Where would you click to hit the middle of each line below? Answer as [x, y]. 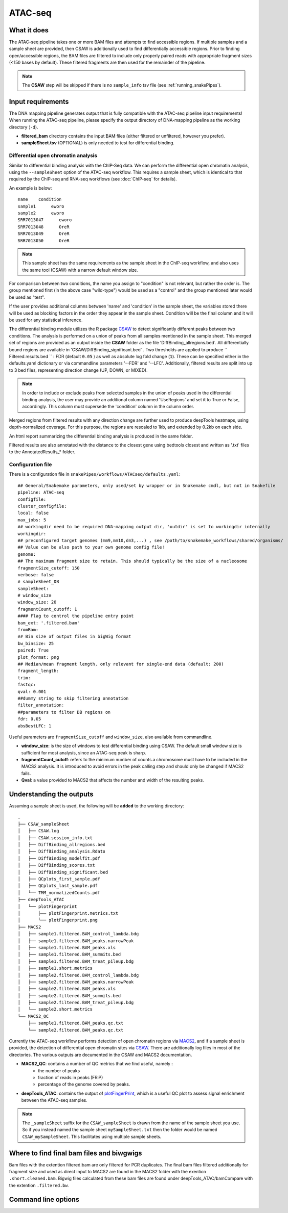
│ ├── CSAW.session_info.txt [55, 838]
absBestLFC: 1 [34, 726]
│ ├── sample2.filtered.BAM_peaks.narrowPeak [76, 982]
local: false [33, 513]
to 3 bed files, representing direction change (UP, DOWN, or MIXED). [78, 370]
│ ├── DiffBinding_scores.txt [56, 865]
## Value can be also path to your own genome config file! [91, 547]
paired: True [33, 650]
